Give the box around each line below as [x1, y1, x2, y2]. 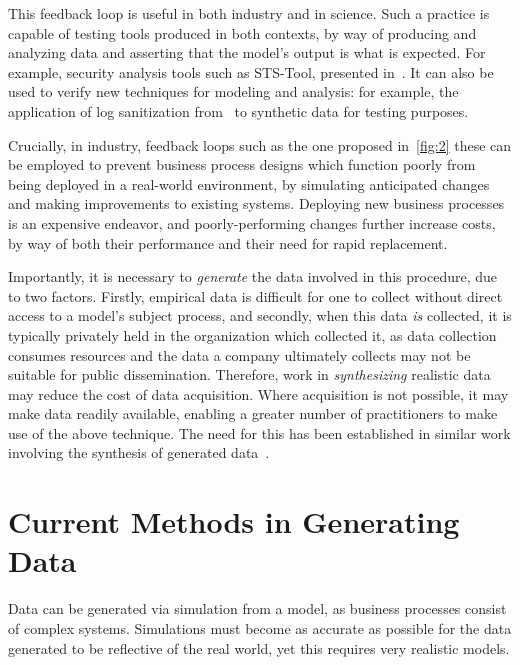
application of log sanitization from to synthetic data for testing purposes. [8, 100, 469, 121]
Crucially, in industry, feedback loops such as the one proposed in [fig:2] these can [8, 134, 512, 155]
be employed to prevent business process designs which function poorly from [8, 154, 476, 175]
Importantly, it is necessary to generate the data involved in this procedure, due [8, 266, 497, 287]
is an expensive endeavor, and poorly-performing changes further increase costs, [8, 212, 496, 233]
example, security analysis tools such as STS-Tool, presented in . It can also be [8, 61, 494, 82]
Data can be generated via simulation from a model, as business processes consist [8, 598, 507, 619]
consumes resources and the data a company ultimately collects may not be [8, 344, 471, 365]
